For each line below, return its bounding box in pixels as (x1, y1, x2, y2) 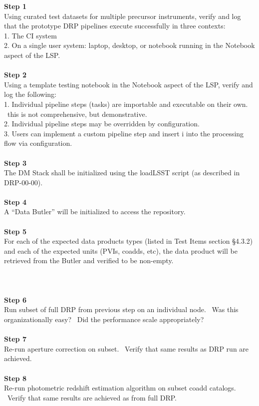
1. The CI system (4, 30, 57, 40)
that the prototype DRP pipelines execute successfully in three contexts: (4, 20, 226, 31)
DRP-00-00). (4, 177, 43, 187)
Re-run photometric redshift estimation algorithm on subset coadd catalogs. (4, 383, 236, 393)
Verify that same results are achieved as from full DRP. (7, 392, 177, 403)
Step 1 (4, 1, 26, 11)
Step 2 (4, 69, 26, 80)
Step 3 (4, 157, 26, 168)
